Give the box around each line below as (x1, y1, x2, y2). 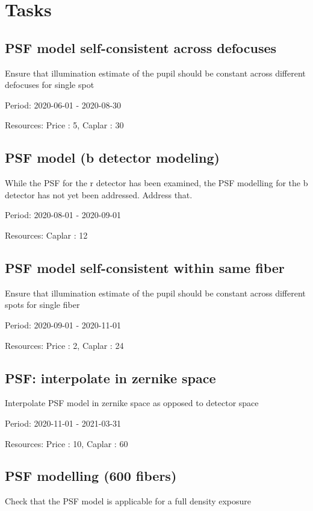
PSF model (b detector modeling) (5, 148, 220, 167)
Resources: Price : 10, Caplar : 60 (5, 437, 128, 450)
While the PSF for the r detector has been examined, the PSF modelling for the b (5, 177, 308, 189)
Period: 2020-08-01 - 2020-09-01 (5, 208, 122, 221)
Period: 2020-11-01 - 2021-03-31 (5, 416, 122, 429)
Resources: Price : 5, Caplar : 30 (5, 119, 124, 131)
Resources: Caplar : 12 (5, 228, 88, 241)
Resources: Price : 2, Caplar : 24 (5, 339, 124, 351)
